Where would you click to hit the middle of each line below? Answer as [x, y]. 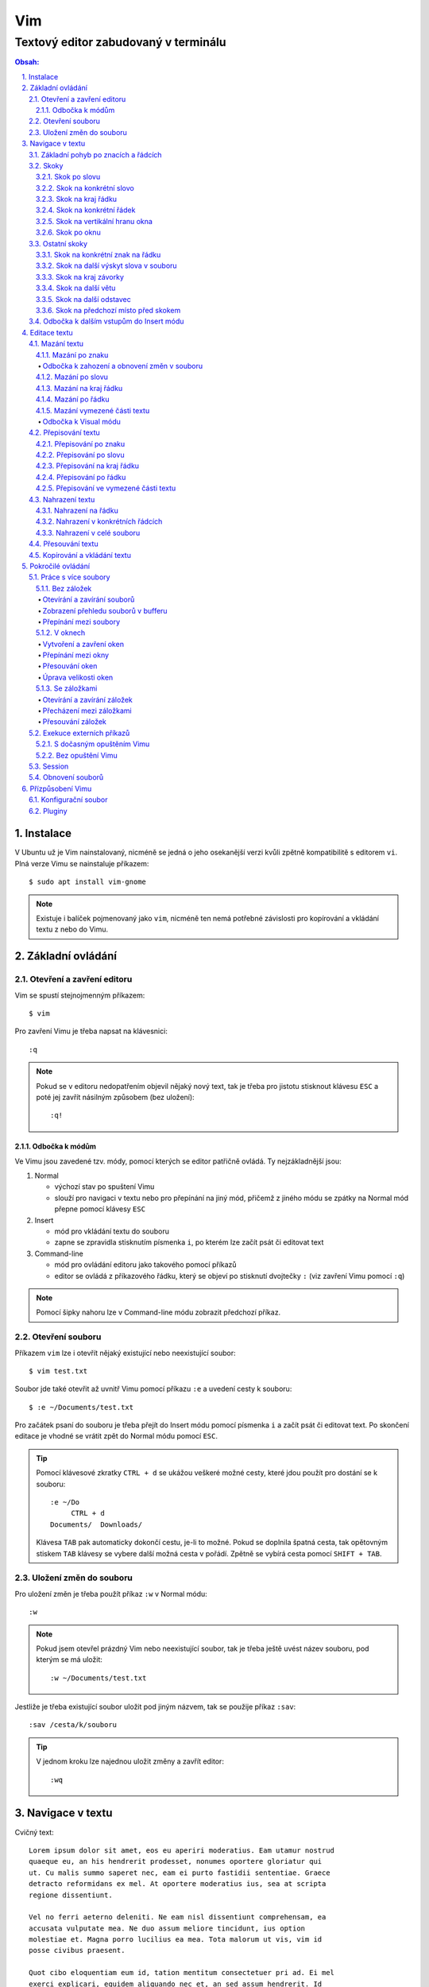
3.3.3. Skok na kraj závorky [80, 277]
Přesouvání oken [70, 666]
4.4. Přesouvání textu [64, 544]
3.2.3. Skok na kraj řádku [77, 199]
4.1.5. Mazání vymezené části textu [93, 410]
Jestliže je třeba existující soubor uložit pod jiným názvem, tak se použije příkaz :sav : [155, 1707]
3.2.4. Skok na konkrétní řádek [86, 210]
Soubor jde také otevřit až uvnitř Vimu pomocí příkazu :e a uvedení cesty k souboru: [153, 1389]
